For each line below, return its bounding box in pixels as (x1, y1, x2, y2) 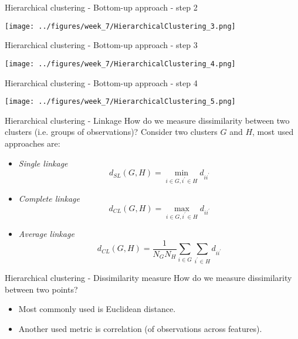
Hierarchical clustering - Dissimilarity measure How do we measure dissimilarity (5, 272, 292, 284)
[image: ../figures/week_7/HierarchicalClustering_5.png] (5, 97, 236, 106)
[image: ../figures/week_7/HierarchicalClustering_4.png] (5, 59, 236, 68)
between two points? (5, 283, 78, 295)
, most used (252, 126, 294, 138)
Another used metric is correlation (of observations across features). (18, 323, 262, 335)
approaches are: (5, 137, 60, 149)
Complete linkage (18, 192, 80, 204)
